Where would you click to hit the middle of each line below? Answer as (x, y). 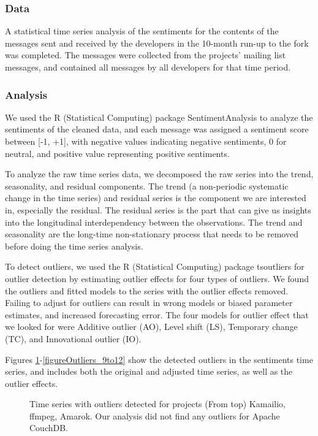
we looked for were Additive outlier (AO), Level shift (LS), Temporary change (151, 327)
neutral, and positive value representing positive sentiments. (117, 153)
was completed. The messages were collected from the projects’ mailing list (146, 55)
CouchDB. (49, 428)
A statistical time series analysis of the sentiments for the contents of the (142, 31)
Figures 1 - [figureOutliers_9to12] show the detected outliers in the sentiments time (159, 359)
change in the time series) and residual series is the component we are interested (156, 198)
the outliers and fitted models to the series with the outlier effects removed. (147, 290)
